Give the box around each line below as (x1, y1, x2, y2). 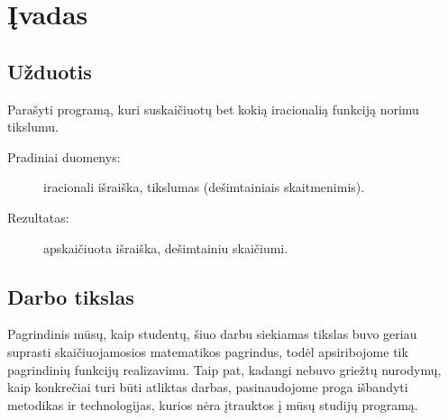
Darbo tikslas (7, 282, 134, 310)
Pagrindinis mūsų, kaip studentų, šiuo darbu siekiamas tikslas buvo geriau (7, 324, 417, 343)
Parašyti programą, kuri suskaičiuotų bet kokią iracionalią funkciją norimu (7, 99, 419, 118)
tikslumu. (7, 117, 59, 136)
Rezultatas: (7, 207, 69, 226)
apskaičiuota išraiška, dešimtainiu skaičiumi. (43, 238, 288, 257)
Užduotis (7, 57, 92, 85)
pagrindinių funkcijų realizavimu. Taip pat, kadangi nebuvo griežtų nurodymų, (7, 360, 442, 379)
